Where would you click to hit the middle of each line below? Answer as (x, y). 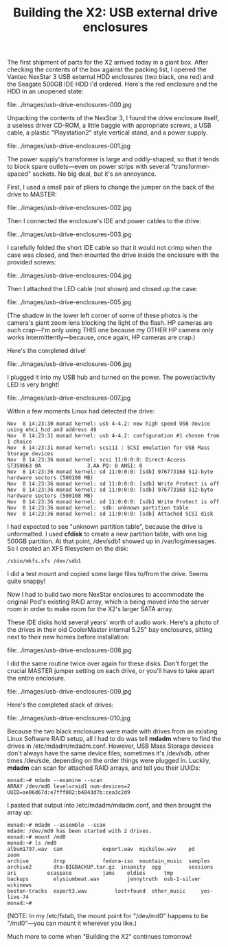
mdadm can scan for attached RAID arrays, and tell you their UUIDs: (104, 768)
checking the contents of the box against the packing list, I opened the (107, 69)
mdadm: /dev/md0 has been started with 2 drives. (80, 831)
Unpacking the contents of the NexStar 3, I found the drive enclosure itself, (113, 118)
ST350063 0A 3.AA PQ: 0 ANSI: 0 (75, 466)
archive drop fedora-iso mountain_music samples (109, 861)
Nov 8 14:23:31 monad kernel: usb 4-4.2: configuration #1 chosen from (113, 436)
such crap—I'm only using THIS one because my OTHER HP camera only (111, 330)
